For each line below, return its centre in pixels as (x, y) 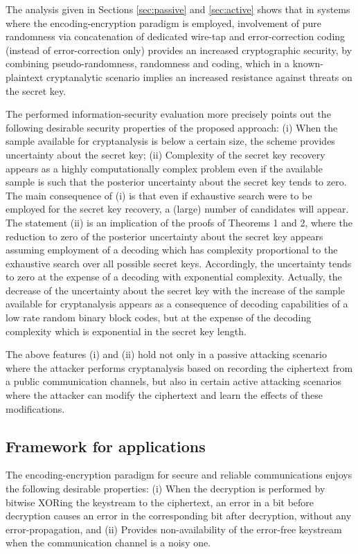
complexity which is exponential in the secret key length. (126, 331)
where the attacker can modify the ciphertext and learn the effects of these (164, 395)
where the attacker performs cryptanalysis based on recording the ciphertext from (179, 367)
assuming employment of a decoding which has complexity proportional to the (172, 250)
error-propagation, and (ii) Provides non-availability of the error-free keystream (174, 529)
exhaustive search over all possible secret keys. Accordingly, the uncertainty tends (179, 263)
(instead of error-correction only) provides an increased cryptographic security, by (179, 50)
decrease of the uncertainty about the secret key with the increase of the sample (176, 290)
